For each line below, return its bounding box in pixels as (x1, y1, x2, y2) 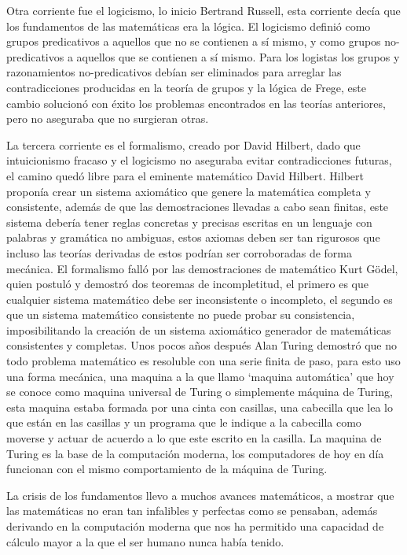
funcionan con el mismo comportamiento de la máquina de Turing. (6, 461, 328, 477)
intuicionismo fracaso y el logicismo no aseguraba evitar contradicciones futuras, (6, 152, 392, 168)
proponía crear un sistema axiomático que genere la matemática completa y (6, 183, 371, 199)
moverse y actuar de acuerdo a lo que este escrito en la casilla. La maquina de (6, 430, 382, 446)
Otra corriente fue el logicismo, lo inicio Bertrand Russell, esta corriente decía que (6, 2, 401, 18)
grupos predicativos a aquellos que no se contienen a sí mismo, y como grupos (6, 33, 381, 50)
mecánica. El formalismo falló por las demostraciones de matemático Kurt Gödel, (6, 260, 398, 276)
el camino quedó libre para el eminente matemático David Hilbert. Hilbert (6, 167, 364, 183)
